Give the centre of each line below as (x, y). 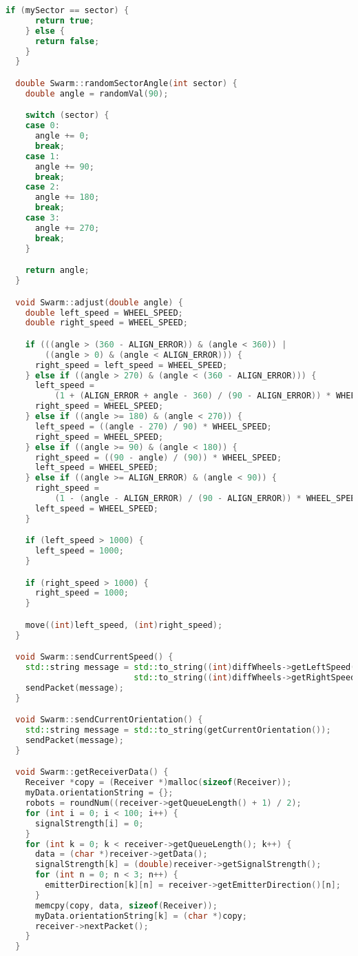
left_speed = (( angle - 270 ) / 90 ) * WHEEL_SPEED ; (153, 426)
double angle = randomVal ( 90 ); (97, 93)
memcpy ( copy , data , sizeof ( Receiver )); (126, 905)
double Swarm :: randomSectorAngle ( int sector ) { (126, 83)
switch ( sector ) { (67, 115)
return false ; (67, 41)
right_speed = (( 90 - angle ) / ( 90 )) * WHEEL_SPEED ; (158, 457)
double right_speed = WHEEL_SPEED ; (106, 323)
